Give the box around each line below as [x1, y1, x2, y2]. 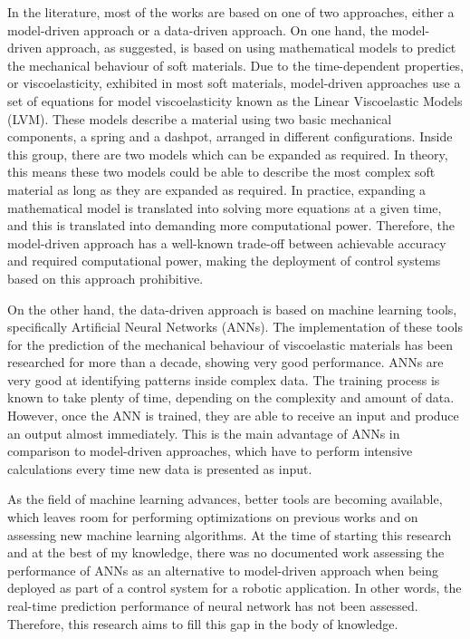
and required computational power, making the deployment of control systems [7, 251, 441, 270]
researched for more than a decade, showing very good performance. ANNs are [7, 353, 444, 372]
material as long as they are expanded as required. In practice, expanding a [7, 179, 427, 198]
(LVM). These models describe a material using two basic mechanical [7, 109, 392, 128]
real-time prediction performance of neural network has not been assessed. [7, 596, 418, 615]
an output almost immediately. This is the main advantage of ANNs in [7, 423, 400, 442]
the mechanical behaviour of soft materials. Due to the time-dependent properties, [7, 55, 464, 74]
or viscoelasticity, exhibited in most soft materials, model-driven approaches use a [7, 73, 461, 92]
